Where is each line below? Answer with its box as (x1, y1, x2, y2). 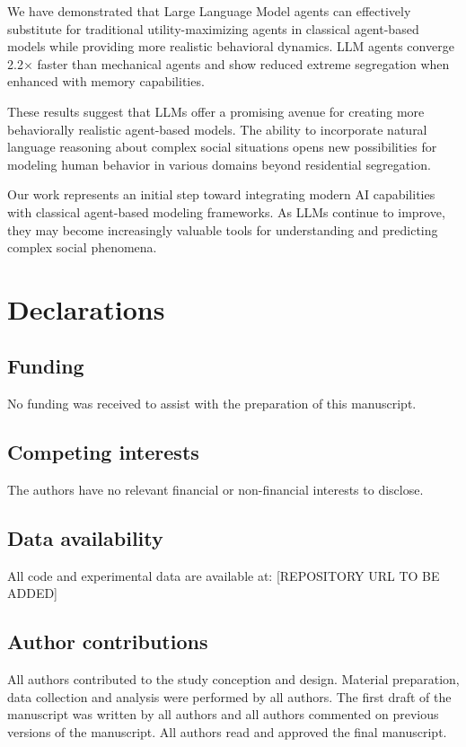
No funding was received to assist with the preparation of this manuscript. (7, 394, 417, 413)
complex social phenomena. (7, 238, 157, 257)
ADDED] (7, 584, 58, 602)
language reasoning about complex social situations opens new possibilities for (7, 137, 437, 156)
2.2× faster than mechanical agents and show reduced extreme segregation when (7, 54, 450, 73)
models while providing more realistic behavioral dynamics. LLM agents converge (7, 37, 454, 56)
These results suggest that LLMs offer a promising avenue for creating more (7, 101, 425, 120)
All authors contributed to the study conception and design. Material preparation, (7, 670, 460, 689)
